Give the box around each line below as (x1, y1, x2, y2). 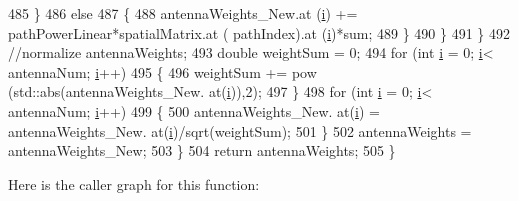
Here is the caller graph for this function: (8, 173, 260, 194)
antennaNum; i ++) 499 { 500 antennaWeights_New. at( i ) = (8, 100, 380, 121)
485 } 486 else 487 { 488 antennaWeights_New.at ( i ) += (8, 3, 358, 23)
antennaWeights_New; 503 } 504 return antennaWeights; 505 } (8, 140, 396, 161)
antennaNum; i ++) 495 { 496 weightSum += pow (8, 61, 317, 82)
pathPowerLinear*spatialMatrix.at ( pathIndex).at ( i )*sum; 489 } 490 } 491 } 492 (8, 22, 510, 43)
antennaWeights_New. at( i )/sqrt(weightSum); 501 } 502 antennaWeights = (8, 120, 472, 141)
